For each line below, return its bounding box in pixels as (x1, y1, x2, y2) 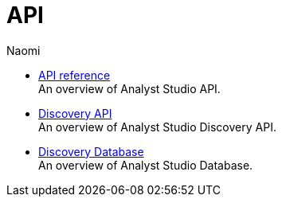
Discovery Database (38, 144, 144, 158)
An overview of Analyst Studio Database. (38, 158, 253, 172)
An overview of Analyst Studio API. (38, 81, 221, 96)
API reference (38, 68, 111, 82)
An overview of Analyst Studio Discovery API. (38, 119, 276, 134)
